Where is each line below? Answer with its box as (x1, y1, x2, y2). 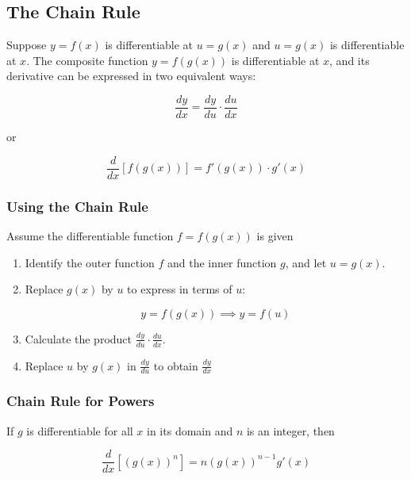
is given (256, 227, 294, 243)
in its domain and (147, 422, 233, 439)
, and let (285, 254, 327, 270)
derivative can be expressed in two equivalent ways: (6, 67, 256, 84)
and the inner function (167, 254, 277, 270)
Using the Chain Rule (6, 196, 148, 216)
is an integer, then (246, 422, 335, 439)
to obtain (153, 357, 198, 374)
